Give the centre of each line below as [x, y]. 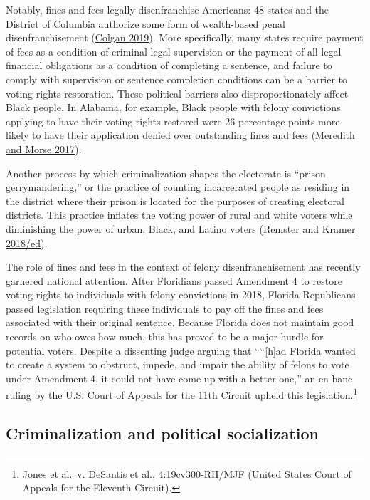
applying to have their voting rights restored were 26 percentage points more [173, 121]
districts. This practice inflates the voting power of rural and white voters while [179, 215]
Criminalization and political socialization [162, 433]
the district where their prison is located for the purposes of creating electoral [175, 200]
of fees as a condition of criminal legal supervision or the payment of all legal [174, 51]
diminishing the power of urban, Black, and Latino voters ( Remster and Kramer [181, 228]
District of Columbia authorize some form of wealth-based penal [146, 23]
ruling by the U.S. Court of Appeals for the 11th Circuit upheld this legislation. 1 [182, 394]
